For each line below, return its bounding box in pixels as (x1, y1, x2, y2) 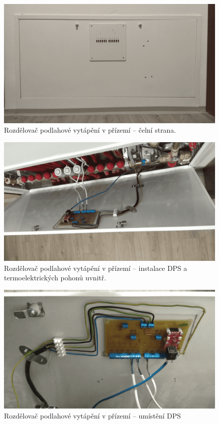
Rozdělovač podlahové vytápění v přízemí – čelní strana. (4, 125, 176, 135)
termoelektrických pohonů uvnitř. (4, 272, 107, 283)
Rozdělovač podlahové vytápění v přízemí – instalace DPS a (4, 262, 187, 273)
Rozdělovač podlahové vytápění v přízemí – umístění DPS (4, 411, 181, 421)
